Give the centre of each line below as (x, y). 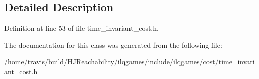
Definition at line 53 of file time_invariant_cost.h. (81, 28)
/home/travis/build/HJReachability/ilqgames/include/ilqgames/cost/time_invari (129, 61)
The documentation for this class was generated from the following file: (113, 44)
